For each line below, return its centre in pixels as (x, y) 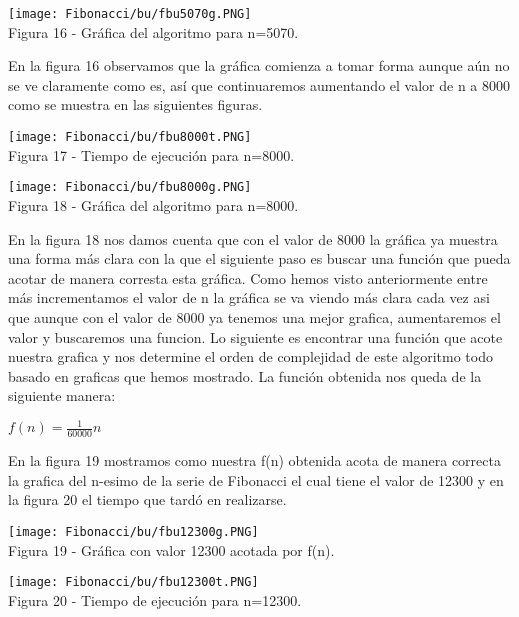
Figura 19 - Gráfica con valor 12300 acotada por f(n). (171, 549)
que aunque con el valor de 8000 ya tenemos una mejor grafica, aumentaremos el (254, 316)
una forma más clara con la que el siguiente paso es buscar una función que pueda (259, 258)
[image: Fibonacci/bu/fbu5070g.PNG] (130, 14)
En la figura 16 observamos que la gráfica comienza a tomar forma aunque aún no (259, 65)
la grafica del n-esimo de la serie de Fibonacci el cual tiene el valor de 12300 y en (256, 479)
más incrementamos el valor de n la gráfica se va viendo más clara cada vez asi (249, 297)
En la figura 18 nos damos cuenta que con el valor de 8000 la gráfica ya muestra (253, 238)
